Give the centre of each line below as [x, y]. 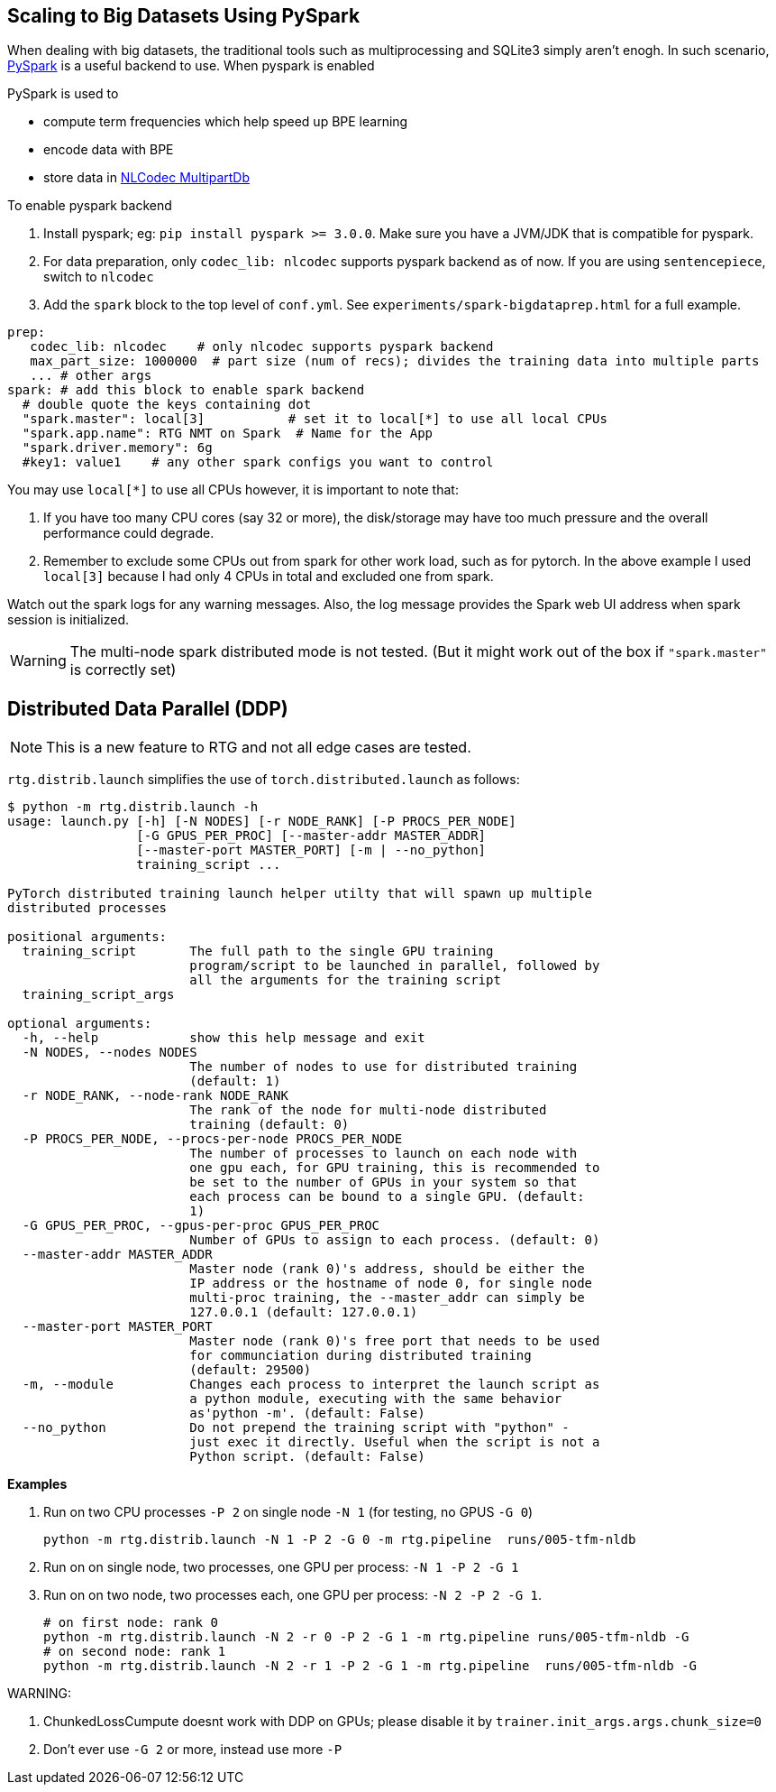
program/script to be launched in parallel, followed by [395, 966]
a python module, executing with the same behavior [376, 1399]
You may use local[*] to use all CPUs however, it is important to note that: [233, 490]
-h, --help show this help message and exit [224, 1038]
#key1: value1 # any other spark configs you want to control [258, 462]
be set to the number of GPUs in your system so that [383, 1182]
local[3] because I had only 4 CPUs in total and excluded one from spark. [269, 577]
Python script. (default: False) [307, 1457]
